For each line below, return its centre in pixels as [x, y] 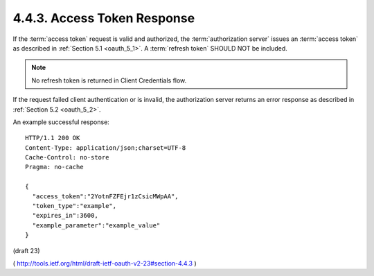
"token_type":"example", [74, 206]
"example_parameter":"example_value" [96, 225]
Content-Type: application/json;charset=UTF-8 [106, 148]
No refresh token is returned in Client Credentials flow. [109, 80]
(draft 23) [27, 250]
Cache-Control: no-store [67, 157]
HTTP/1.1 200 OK [53, 138]
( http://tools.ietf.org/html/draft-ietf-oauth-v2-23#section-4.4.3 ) [105, 263]
